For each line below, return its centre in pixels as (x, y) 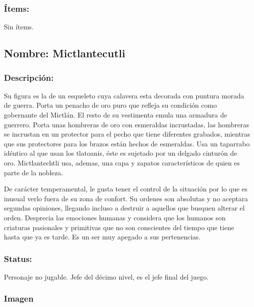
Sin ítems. (19, 27)
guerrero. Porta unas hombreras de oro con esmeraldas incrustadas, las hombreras (127, 124)
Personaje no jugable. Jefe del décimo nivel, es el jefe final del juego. (106, 276)
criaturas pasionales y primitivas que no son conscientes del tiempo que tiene (119, 227)
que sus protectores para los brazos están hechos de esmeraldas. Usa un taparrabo (127, 143)
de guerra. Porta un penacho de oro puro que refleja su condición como (110, 105)
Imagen (19, 298)
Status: (18, 258)
